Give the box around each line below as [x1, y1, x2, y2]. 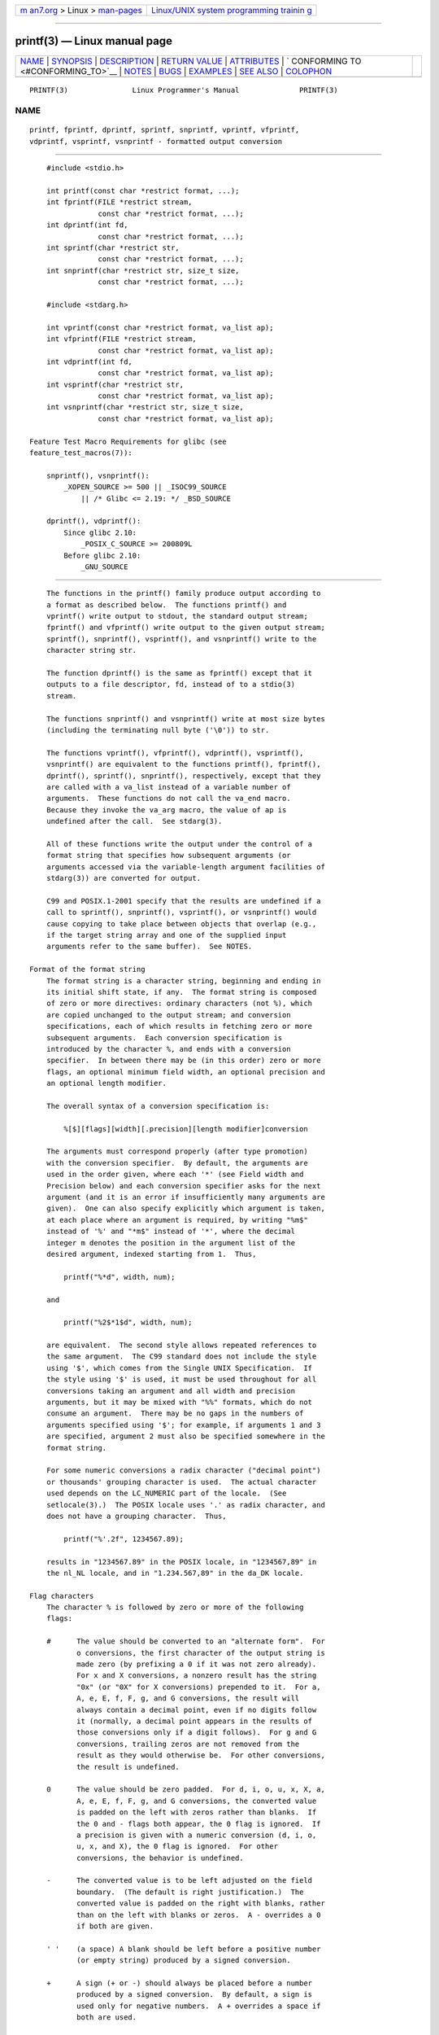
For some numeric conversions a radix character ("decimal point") [46, 1466, 321, 1475]
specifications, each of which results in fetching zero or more [46, 1022, 313, 1031]
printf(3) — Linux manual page [15, 34, 172, 48]
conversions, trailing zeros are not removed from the [76, 1739, 300, 1748]
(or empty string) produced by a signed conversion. [76, 1956, 292, 1965]
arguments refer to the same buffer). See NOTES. [46, 942, 253, 952]
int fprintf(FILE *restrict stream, [46, 198, 193, 207]
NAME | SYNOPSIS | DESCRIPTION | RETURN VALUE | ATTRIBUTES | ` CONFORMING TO [20, 55, 362, 67]
